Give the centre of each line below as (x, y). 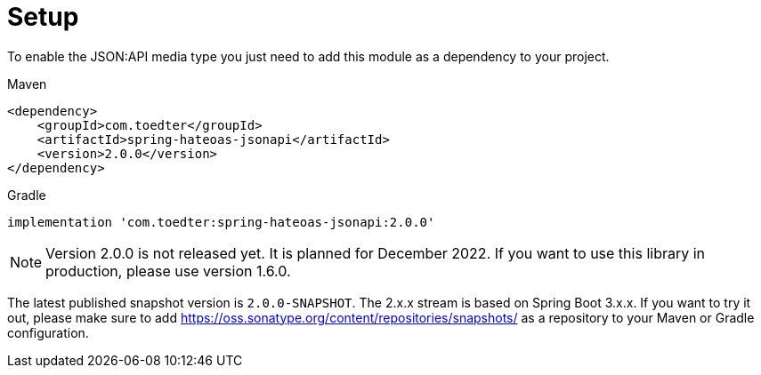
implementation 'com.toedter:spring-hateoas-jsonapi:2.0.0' (221, 222)
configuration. (48, 332)
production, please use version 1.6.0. (168, 271)
